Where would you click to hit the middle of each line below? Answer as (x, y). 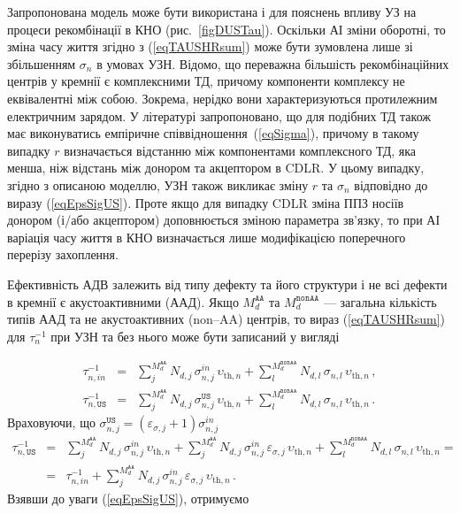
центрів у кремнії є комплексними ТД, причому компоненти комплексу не (206, 81)
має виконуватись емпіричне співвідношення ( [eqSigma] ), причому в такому (213, 133)
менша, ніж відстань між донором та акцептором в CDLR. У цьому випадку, (216, 168)
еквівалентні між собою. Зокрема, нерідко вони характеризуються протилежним (222, 98)
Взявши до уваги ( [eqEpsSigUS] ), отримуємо (128, 498)
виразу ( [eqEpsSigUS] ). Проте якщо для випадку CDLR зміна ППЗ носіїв (206, 202)
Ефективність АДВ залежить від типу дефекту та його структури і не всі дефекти (227, 284)
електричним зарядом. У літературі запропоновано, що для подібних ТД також (219, 115)
